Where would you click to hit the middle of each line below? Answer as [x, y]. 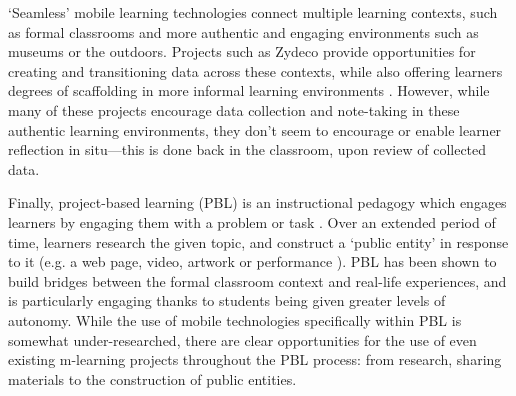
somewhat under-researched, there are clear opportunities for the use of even [242, 339]
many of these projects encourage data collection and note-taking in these [234, 109]
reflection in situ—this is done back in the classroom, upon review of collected [247, 149]
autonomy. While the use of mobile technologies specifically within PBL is [235, 319]
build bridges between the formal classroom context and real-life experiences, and [257, 280]
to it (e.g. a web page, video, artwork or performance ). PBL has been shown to [252, 261]
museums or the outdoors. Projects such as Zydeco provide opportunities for [242, 51]
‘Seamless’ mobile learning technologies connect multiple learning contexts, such [253, 12]
